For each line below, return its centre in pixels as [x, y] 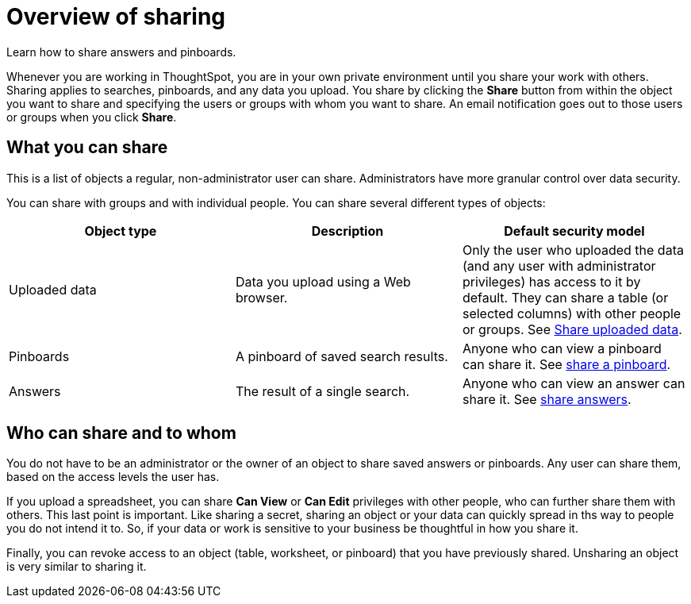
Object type [121, 231]
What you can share [87, 148]
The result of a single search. [322, 391]
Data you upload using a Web [323, 281]
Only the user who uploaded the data [573, 250]
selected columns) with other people [572, 313]
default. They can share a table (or [565, 297]
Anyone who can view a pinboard [562, 348]
